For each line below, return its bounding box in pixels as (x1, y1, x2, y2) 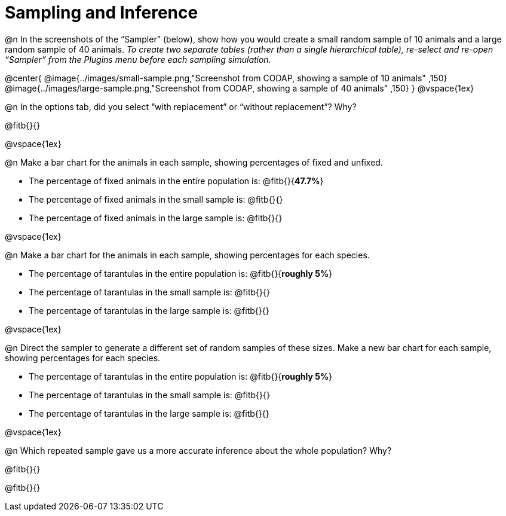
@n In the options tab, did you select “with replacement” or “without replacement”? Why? (5, 101, 357, 112)
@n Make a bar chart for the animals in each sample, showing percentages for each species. (5, 249, 370, 260)
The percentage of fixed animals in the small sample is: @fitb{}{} (29, 194, 283, 204)
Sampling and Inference (5, 2, 198, 23)
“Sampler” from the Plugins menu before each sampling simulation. (5, 54, 271, 65)
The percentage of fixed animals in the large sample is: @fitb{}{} (29, 212, 283, 223)
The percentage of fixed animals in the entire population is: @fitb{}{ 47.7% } (29, 175, 324, 186)
